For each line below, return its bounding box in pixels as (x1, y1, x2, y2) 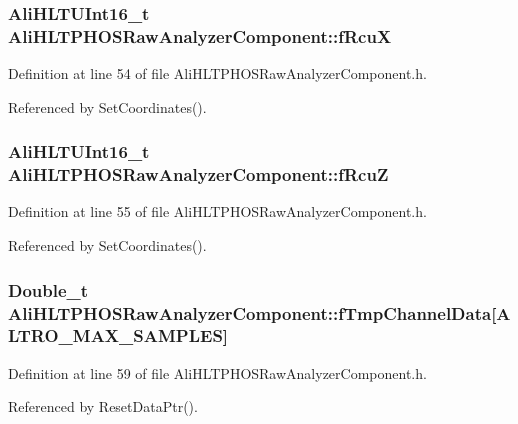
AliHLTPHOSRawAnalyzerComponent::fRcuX (8, 23, 392, 48)
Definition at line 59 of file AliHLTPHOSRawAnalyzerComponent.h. (8, 362, 427, 383)
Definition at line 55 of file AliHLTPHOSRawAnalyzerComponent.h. (8, 201, 427, 222)
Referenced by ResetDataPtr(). (8, 396, 198, 417)
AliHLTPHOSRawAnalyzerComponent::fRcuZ (8, 162, 389, 187)
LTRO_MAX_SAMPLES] (8, 323, 229, 348)
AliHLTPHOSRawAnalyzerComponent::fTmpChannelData (8, 300, 492, 325)
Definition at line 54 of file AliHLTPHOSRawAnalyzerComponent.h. (8, 63, 427, 84)
